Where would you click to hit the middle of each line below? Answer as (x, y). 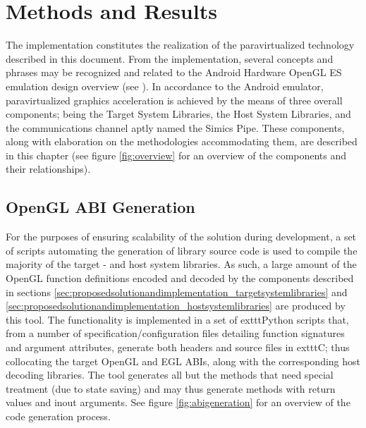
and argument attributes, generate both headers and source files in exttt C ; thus (178, 347)
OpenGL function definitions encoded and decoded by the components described (180, 278)
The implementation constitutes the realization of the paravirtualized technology (180, 45)
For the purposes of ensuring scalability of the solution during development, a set (181, 237)
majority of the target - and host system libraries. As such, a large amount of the (181, 264)
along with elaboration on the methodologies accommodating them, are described (182, 141)
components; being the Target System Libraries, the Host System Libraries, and (178, 114)
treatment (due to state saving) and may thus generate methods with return (171, 388)
